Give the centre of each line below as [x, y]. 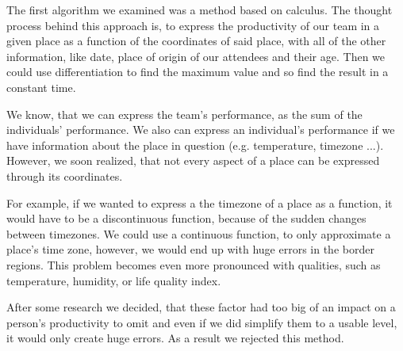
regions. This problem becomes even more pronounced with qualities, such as [194, 264]
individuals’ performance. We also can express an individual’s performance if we [201, 130]
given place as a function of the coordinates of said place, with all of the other [196, 41]
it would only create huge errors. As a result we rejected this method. [175, 338]
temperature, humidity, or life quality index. [114, 280]
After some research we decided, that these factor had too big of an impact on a [201, 307]
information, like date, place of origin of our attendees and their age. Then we [196, 56]
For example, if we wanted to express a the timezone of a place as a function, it [200, 202]
